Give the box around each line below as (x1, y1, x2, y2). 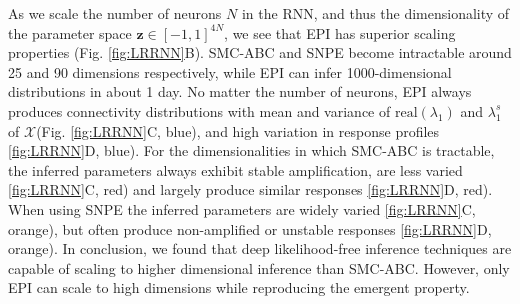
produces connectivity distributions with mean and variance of (8, 100, 391, 121)
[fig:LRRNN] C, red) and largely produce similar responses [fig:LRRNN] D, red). (8, 179, 493, 200)
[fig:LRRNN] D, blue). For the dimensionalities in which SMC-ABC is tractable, (8, 140, 495, 161)
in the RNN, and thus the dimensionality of (241, 3, 510, 23)
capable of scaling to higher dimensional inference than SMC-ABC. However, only (8, 257, 510, 278)
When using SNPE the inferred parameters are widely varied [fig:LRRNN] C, (8, 198, 476, 219)
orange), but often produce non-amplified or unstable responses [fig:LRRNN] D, (8, 218, 492, 239)
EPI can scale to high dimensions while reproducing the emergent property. (8, 277, 470, 298)
